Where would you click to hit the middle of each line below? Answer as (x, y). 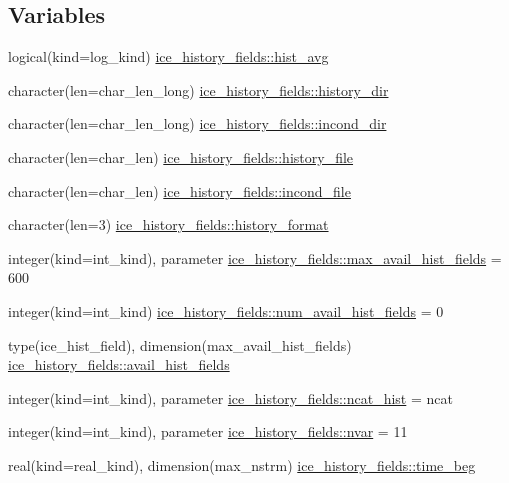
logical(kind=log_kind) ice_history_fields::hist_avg (168, 56)
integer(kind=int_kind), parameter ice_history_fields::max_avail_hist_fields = (255, 257)
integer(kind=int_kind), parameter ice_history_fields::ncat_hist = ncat (230, 397)
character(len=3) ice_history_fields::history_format (168, 224)
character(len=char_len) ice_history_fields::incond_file (179, 190)
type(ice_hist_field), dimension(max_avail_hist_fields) (180, 344)
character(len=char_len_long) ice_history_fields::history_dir (198, 89)
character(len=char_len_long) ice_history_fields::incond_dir (197, 123)
